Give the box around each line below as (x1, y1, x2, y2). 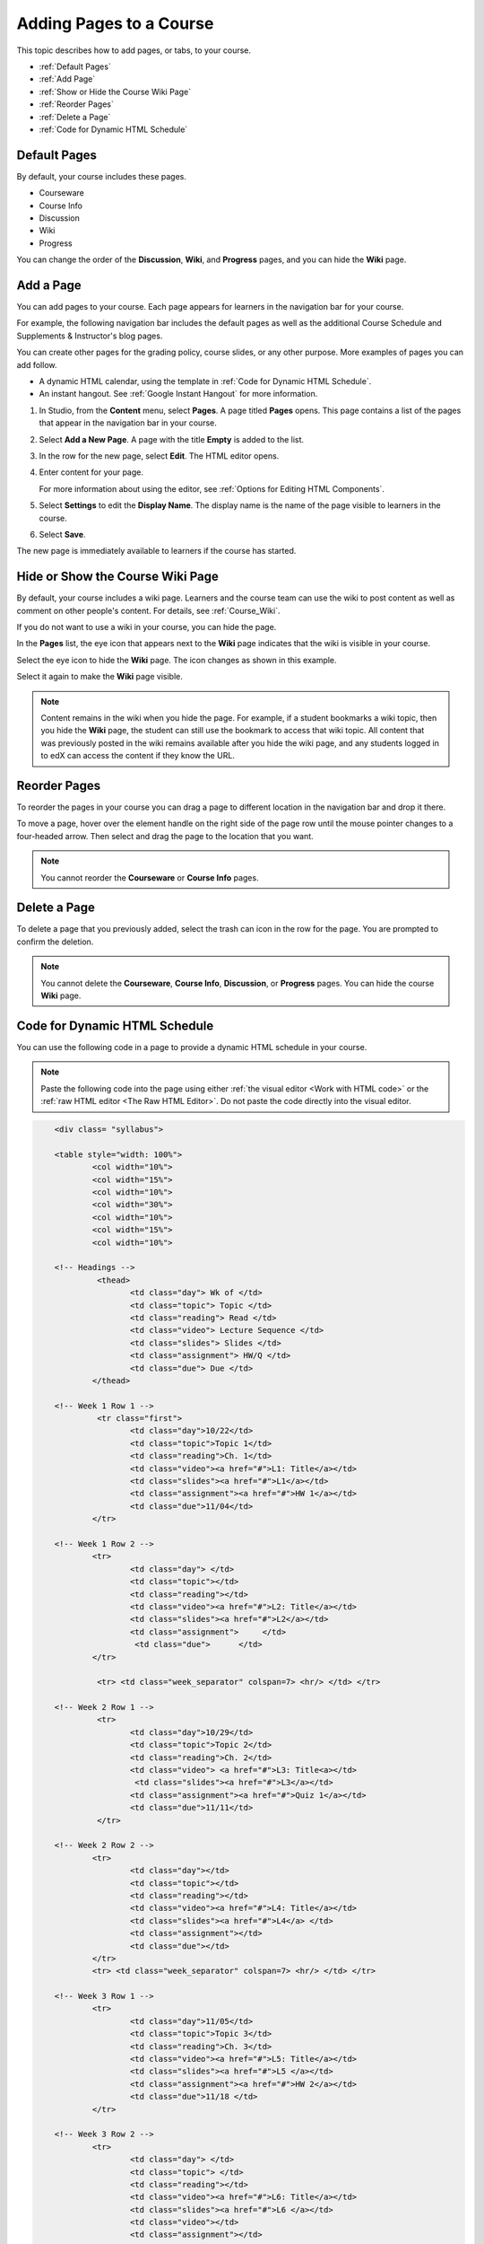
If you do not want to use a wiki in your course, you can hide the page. (16, 621, 277, 632)
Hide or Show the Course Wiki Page (16, 569, 219, 584)
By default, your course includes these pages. (16, 171, 187, 181)
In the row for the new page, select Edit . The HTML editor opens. (39, 450, 280, 461)
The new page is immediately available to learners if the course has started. (16, 546, 297, 557)
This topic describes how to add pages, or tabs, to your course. (16, 45, 251, 56)
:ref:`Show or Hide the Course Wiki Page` (39, 86, 192, 97)
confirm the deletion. (16, 936, 94, 947)
